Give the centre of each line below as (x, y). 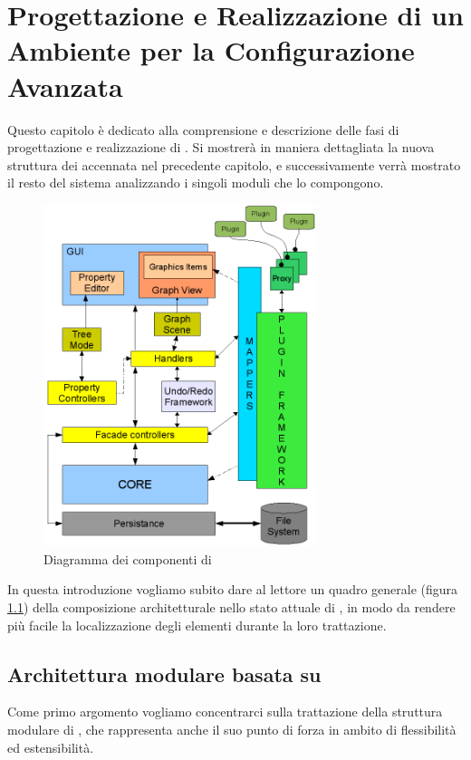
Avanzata (65, 86)
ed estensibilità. (51, 747)
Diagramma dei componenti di (128, 558)
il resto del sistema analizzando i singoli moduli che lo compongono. (196, 183)
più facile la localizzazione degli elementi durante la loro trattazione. (197, 625)
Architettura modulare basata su (164, 673)
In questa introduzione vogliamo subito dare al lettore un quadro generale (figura (233, 589)
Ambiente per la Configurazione (211, 50)
